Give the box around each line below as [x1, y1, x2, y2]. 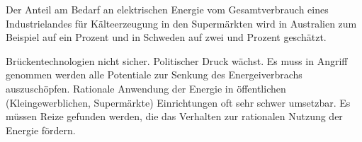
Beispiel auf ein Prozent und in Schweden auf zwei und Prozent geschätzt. [6, 30, 327, 45]
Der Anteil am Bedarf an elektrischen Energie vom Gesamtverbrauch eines [6, 2, 329, 16]
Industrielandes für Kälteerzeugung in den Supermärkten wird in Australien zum [6, 16, 357, 30]
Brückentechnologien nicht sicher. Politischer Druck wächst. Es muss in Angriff [6, 53, 348, 68]
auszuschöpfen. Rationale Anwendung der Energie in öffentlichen [6, 81, 286, 95]
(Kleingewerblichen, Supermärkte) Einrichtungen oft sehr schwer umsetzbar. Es [6, 95, 351, 110]
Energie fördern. [6, 122, 76, 137]
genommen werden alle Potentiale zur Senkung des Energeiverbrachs [6, 67, 302, 82]
